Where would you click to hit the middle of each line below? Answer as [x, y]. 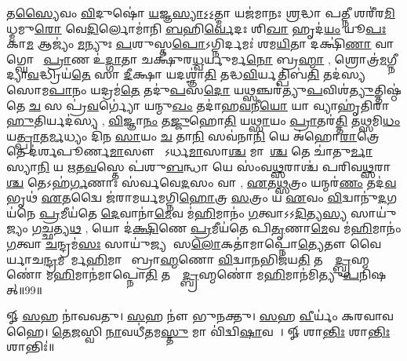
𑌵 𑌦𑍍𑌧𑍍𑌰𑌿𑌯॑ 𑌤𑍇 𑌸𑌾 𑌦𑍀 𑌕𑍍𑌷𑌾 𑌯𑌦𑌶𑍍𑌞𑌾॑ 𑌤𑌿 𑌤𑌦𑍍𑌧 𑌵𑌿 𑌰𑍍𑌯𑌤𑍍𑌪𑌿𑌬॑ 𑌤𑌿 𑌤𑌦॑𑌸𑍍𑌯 [196, 74]
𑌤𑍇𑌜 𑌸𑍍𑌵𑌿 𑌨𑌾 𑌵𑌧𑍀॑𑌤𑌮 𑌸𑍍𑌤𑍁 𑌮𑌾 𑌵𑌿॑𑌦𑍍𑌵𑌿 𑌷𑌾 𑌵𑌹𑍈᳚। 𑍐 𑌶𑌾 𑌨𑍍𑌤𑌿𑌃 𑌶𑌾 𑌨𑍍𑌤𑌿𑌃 [221, 331]
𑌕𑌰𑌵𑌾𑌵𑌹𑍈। [367, 316]
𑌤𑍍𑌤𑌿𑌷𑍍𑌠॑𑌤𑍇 [388, 89]
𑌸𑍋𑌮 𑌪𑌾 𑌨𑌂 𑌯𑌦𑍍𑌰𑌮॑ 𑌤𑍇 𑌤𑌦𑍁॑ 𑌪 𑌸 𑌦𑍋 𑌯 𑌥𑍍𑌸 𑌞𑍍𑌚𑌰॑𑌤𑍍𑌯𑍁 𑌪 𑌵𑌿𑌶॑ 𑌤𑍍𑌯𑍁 [191, 89]
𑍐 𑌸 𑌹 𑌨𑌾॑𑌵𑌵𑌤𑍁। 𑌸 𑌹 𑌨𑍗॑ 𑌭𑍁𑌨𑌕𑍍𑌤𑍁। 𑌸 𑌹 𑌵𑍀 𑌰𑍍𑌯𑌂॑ [172, 316]
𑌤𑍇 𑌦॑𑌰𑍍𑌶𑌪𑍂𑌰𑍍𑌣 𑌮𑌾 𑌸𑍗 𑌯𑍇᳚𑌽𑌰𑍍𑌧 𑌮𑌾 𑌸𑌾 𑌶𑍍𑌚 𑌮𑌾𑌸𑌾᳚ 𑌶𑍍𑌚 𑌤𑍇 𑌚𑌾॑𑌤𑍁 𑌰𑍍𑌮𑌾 [189, 151]
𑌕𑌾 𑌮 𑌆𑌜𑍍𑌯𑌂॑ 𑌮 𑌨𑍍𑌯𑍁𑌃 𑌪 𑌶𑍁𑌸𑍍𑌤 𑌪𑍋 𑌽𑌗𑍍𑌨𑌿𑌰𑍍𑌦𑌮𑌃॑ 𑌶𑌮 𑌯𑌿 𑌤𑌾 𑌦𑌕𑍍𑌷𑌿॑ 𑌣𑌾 [189, 44]
